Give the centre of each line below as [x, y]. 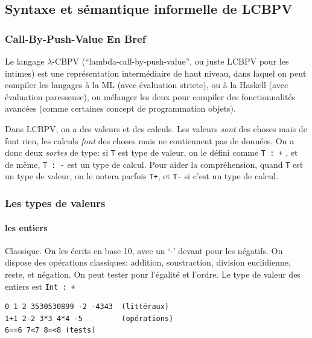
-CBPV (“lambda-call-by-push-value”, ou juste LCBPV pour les [170, 61]
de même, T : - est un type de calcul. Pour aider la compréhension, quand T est [154, 164]
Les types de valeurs [55, 203]
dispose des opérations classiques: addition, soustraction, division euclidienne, [148, 262]
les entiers [26, 227]
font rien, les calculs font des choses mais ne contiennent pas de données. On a [150, 140]
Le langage [25, 61]
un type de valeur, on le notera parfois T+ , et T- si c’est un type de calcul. [142, 176]
